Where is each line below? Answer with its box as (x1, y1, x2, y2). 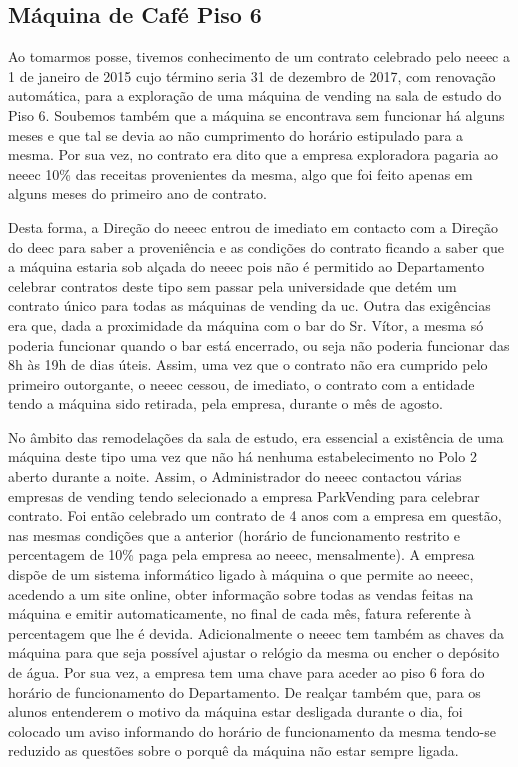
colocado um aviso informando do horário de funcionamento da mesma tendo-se (8, 720, 497, 741)
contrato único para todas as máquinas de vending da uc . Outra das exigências (8, 295, 491, 316)
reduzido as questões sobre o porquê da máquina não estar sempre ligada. (8, 740, 459, 761)
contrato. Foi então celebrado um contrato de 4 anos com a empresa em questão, (8, 505, 502, 526)
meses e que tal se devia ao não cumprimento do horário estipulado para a (8, 124, 464, 145)
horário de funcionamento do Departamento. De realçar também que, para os (8, 681, 481, 702)
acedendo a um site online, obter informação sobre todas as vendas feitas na (8, 583, 474, 604)
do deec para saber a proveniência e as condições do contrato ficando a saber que (8, 236, 504, 257)
